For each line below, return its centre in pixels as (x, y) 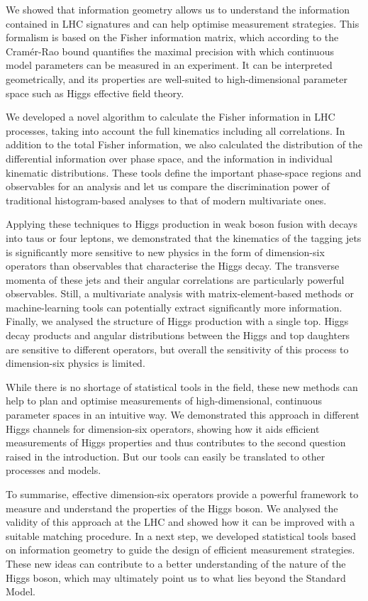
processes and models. (54, 470)
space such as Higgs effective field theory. (95, 93)
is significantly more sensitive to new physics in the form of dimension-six (165, 252)
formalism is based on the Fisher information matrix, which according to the (172, 37)
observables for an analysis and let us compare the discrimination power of (168, 186)
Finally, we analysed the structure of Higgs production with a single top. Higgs (177, 321)
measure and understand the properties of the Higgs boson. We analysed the (172, 508)
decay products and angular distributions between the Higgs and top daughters (178, 335)
